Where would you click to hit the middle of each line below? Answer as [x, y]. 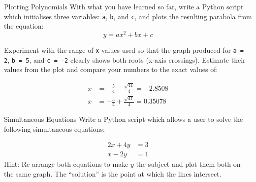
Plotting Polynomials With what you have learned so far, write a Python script [124, 6]
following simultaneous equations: [54, 128]
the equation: [24, 26]
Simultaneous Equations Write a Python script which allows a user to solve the [124, 119]
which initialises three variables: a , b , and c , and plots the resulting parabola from [128, 16]
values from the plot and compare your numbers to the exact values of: [111, 69]
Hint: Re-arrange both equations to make [66, 164]
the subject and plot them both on [188, 164]
